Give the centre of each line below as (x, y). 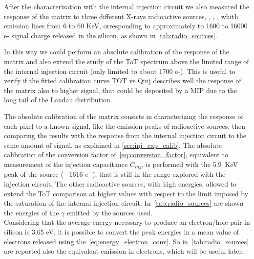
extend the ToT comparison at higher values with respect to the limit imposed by (126, 193)
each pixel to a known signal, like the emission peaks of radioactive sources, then (125, 126)
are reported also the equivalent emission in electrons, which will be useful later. (124, 251)
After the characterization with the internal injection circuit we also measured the (127, 6)
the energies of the (32, 212)
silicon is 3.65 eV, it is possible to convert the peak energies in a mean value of (122, 231)
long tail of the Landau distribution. (58, 100)
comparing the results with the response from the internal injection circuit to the (125, 135)
